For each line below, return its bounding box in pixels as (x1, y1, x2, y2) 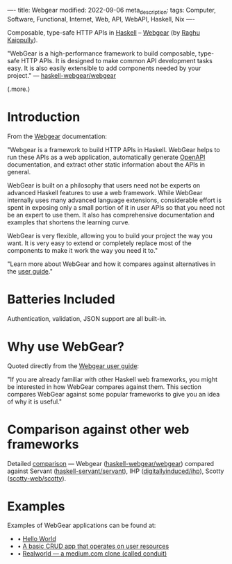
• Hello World (17, 535, 57, 543)
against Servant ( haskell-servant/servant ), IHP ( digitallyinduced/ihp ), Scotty (7, 467, 224, 475)
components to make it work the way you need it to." (7, 246, 158, 254)
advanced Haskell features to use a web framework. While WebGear (7, 188, 203, 197)
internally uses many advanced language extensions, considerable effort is (7, 196, 222, 204)
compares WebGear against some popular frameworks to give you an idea (7, 390, 220, 398)
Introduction (7, 109, 81, 124)
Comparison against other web (7, 422, 190, 437)
